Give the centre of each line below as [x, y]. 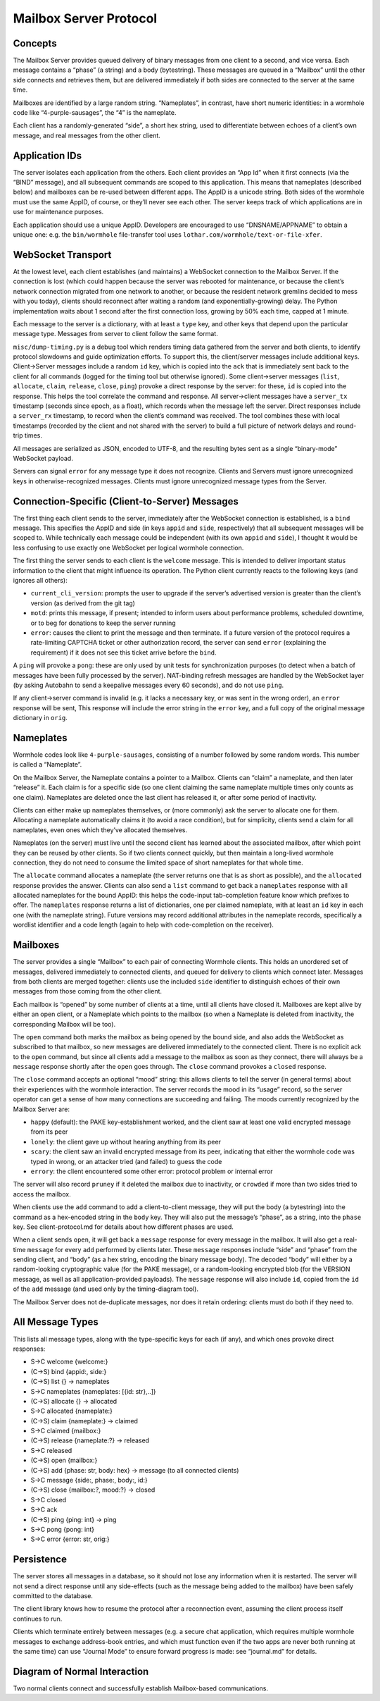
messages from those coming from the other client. [87, 991]
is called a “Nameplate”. [47, 765]
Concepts [35, 43]
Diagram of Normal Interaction [81, 1671]
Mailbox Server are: [42, 1109]
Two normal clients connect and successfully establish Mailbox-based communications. [141, 1688]
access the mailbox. [42, 1194]
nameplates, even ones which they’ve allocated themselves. [100, 830]
